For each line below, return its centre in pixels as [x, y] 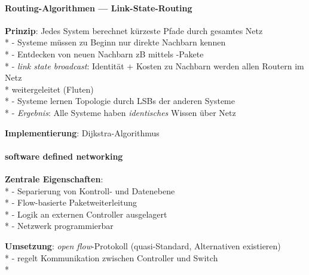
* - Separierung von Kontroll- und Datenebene [90, 190]
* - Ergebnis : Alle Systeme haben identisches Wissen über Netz [120, 112]
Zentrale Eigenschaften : [54, 178]
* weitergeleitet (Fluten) [49, 89]
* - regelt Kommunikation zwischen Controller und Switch [111, 257]
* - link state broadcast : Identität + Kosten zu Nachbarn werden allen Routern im [154, 65]
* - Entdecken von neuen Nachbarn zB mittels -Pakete [104, 54]
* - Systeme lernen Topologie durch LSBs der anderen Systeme [120, 101]
